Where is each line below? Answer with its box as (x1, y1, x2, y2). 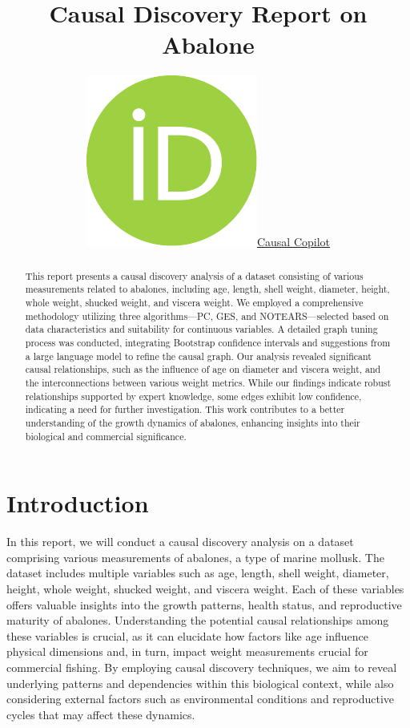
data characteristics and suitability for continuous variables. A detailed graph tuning (25, 322, 378, 336)
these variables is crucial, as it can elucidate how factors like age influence (6, 627, 368, 644)
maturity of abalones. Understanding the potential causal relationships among (6, 612, 389, 629)
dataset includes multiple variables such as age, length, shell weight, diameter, (6, 564, 389, 581)
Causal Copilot (256, 233, 331, 250)
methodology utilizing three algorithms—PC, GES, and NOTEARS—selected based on (25, 309, 389, 322)
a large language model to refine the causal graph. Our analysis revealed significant (25, 349, 372, 362)
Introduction (6, 487, 149, 520)
